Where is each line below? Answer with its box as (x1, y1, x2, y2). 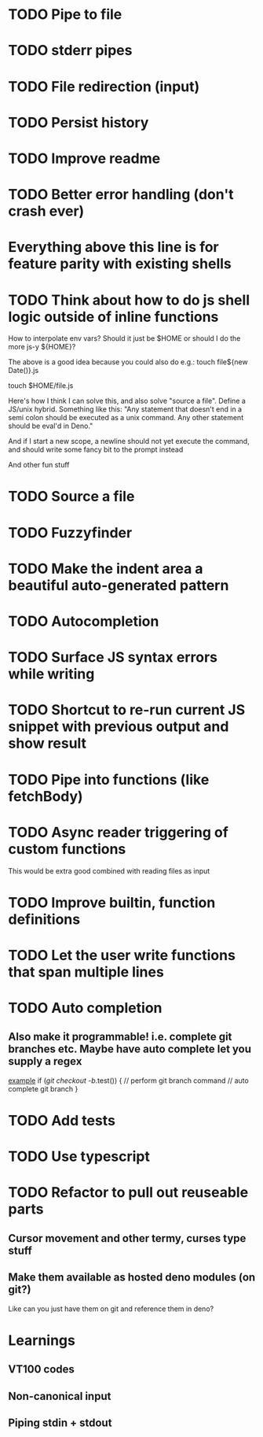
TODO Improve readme (8, 150, 161, 167)
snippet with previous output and (8, 718, 229, 736)
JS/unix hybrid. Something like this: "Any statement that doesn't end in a (8, 405, 242, 414)
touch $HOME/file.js (8, 381, 74, 390)
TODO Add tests (8, 1112, 116, 1130)
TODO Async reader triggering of (8, 823, 229, 841)
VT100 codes (8, 1363, 75, 1376)
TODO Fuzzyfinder (8, 523, 133, 541)
